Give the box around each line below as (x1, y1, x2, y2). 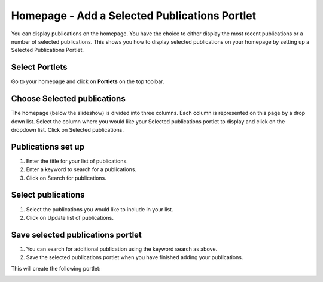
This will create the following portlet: (11, 265, 101, 272)
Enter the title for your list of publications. (26, 157, 128, 165)
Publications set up (11, 141, 85, 152)
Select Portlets (11, 62, 68, 72)
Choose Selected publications (11, 93, 126, 104)
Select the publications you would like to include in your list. (26, 205, 173, 213)
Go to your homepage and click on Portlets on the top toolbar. (11, 78, 164, 85)
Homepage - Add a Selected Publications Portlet (11, 9, 257, 22)
